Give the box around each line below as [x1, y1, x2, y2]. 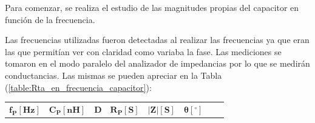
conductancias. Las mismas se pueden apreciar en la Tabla [5, 68, 222, 81]
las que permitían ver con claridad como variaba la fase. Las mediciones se [5, 45, 282, 58]
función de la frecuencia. [5, 13, 95, 25]
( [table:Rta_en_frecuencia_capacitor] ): [5, 81, 152, 93]
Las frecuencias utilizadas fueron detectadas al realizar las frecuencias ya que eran [5, 33, 310, 46]
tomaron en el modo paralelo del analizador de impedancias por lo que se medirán [5, 57, 310, 70]
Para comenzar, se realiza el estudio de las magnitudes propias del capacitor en [5, 1, 299, 13]
